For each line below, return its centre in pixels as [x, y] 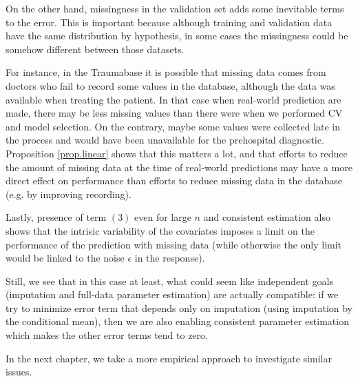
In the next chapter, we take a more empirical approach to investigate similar [169, 358]
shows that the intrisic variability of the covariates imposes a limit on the [160, 230]
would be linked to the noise [65, 258]
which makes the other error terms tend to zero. [107, 335]
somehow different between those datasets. [95, 49]
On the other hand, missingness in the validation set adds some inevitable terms [175, 8]
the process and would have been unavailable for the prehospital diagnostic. [165, 140]
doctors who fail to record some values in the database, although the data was [170, 85]
